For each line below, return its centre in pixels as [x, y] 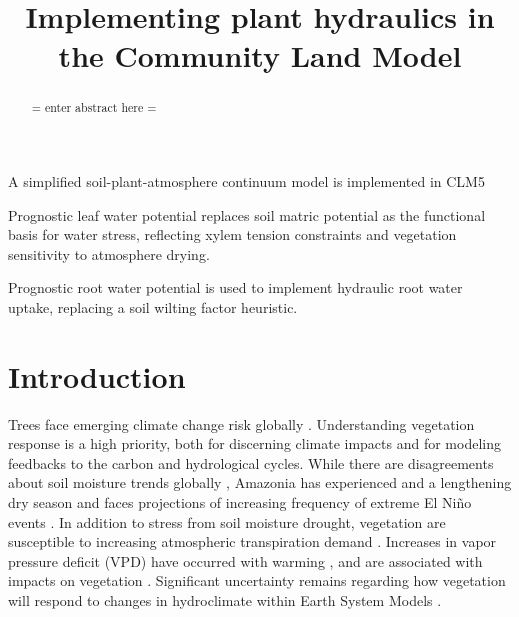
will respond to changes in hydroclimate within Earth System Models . [225, 600]
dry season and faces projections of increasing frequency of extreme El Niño [240, 502]
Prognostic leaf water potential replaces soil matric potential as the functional [247, 214]
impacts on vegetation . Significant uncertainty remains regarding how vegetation [257, 580]
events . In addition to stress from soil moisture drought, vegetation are [227, 521]
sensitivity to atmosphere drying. [109, 253]
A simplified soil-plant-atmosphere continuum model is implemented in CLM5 [246, 181]
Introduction [97, 375]
